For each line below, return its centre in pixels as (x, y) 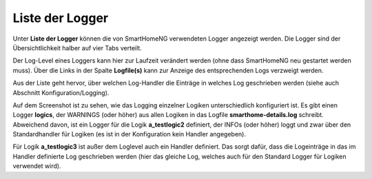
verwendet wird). (37, 166)
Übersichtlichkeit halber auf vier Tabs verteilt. (77, 48)
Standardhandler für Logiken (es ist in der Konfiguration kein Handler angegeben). (129, 134)
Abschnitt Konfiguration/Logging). (61, 92)
